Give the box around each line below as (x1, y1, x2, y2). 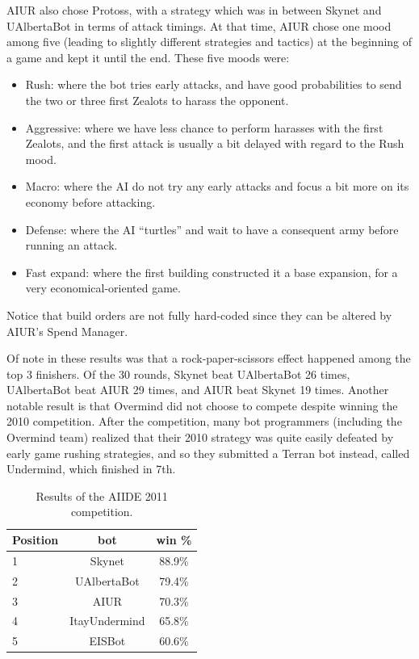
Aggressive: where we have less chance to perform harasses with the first (25, 119, 383, 136)
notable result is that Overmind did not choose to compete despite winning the (6, 397, 398, 413)
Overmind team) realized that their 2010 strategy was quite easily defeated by (6, 429, 394, 446)
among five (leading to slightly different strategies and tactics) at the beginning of (6, 33, 413, 50)
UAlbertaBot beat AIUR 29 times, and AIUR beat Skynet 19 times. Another (6, 381, 389, 398)
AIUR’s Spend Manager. (6, 322, 128, 339)
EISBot (89, 632, 126, 649)
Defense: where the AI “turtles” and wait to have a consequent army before (25, 220, 399, 237)
